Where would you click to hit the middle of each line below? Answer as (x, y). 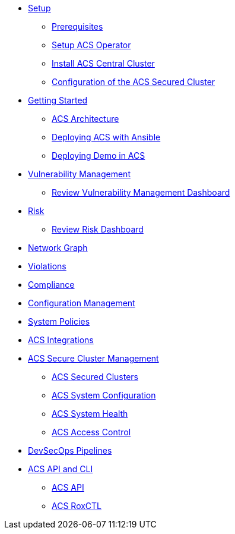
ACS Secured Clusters (95, 377)
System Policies (59, 321)
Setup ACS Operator (91, 45)
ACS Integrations (61, 340)
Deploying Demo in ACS (99, 156)
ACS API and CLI (61, 469)
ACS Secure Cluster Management (93, 358)
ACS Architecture (85, 119)
